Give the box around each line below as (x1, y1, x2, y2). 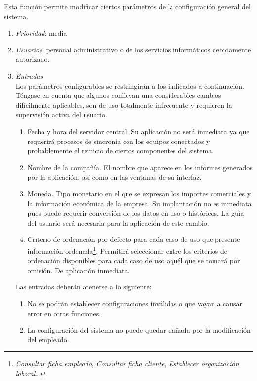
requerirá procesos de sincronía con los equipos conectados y (27, 136, 210, 146)
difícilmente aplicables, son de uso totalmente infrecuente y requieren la (15, 99, 232, 110)
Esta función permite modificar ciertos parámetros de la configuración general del (4, 1, 251, 11)
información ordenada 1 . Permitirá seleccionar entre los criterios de (27, 244, 228, 256)
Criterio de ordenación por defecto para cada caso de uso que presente (27, 234, 240, 244)
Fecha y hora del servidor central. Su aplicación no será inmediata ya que (27, 126, 250, 136)
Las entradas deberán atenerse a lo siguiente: (15, 282, 152, 292)
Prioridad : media (15, 28, 67, 38)
